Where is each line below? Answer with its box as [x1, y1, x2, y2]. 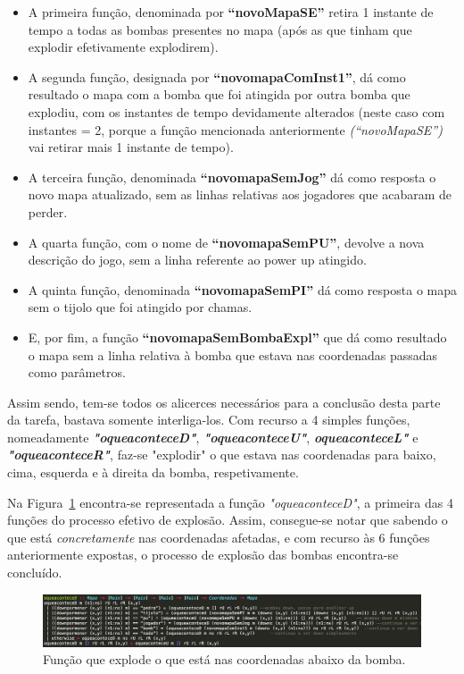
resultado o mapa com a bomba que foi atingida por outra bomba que [28, 85, 410, 104]
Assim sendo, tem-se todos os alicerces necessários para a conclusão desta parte [7, 392, 441, 411]
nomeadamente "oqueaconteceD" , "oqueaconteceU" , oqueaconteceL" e [7, 427, 418, 446]
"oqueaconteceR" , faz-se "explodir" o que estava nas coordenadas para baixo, [7, 445, 436, 464]
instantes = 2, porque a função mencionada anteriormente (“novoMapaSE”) [28, 120, 443, 139]
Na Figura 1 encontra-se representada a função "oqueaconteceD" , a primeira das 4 [7, 493, 453, 511]
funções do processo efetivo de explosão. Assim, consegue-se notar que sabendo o [7, 510, 448, 529]
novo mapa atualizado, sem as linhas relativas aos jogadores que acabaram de [28, 185, 452, 204]
